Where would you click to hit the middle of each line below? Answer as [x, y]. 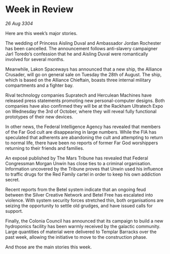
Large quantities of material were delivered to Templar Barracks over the [81, 232]
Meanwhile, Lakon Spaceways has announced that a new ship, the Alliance [84, 69]
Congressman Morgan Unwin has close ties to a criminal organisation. [78, 163]
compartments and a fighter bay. [40, 85]
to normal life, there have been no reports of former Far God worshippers [82, 143]
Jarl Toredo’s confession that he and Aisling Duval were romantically [77, 54]
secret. [13, 179]
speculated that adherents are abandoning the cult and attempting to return [84, 137]
